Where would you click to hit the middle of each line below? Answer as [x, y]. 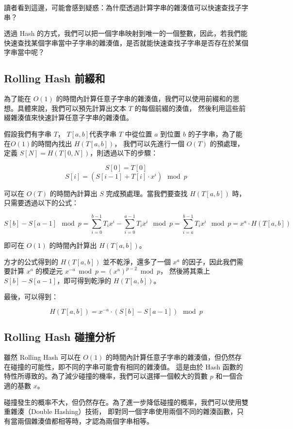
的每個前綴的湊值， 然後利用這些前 [190, 108]
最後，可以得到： [31, 297]
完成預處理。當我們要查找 [147, 193]
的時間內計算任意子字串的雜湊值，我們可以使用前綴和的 [144, 99]
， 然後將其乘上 [185, 271]
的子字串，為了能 [215, 133]
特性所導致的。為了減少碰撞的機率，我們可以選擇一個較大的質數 [106, 376]
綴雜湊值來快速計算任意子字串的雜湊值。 [68, 117]
